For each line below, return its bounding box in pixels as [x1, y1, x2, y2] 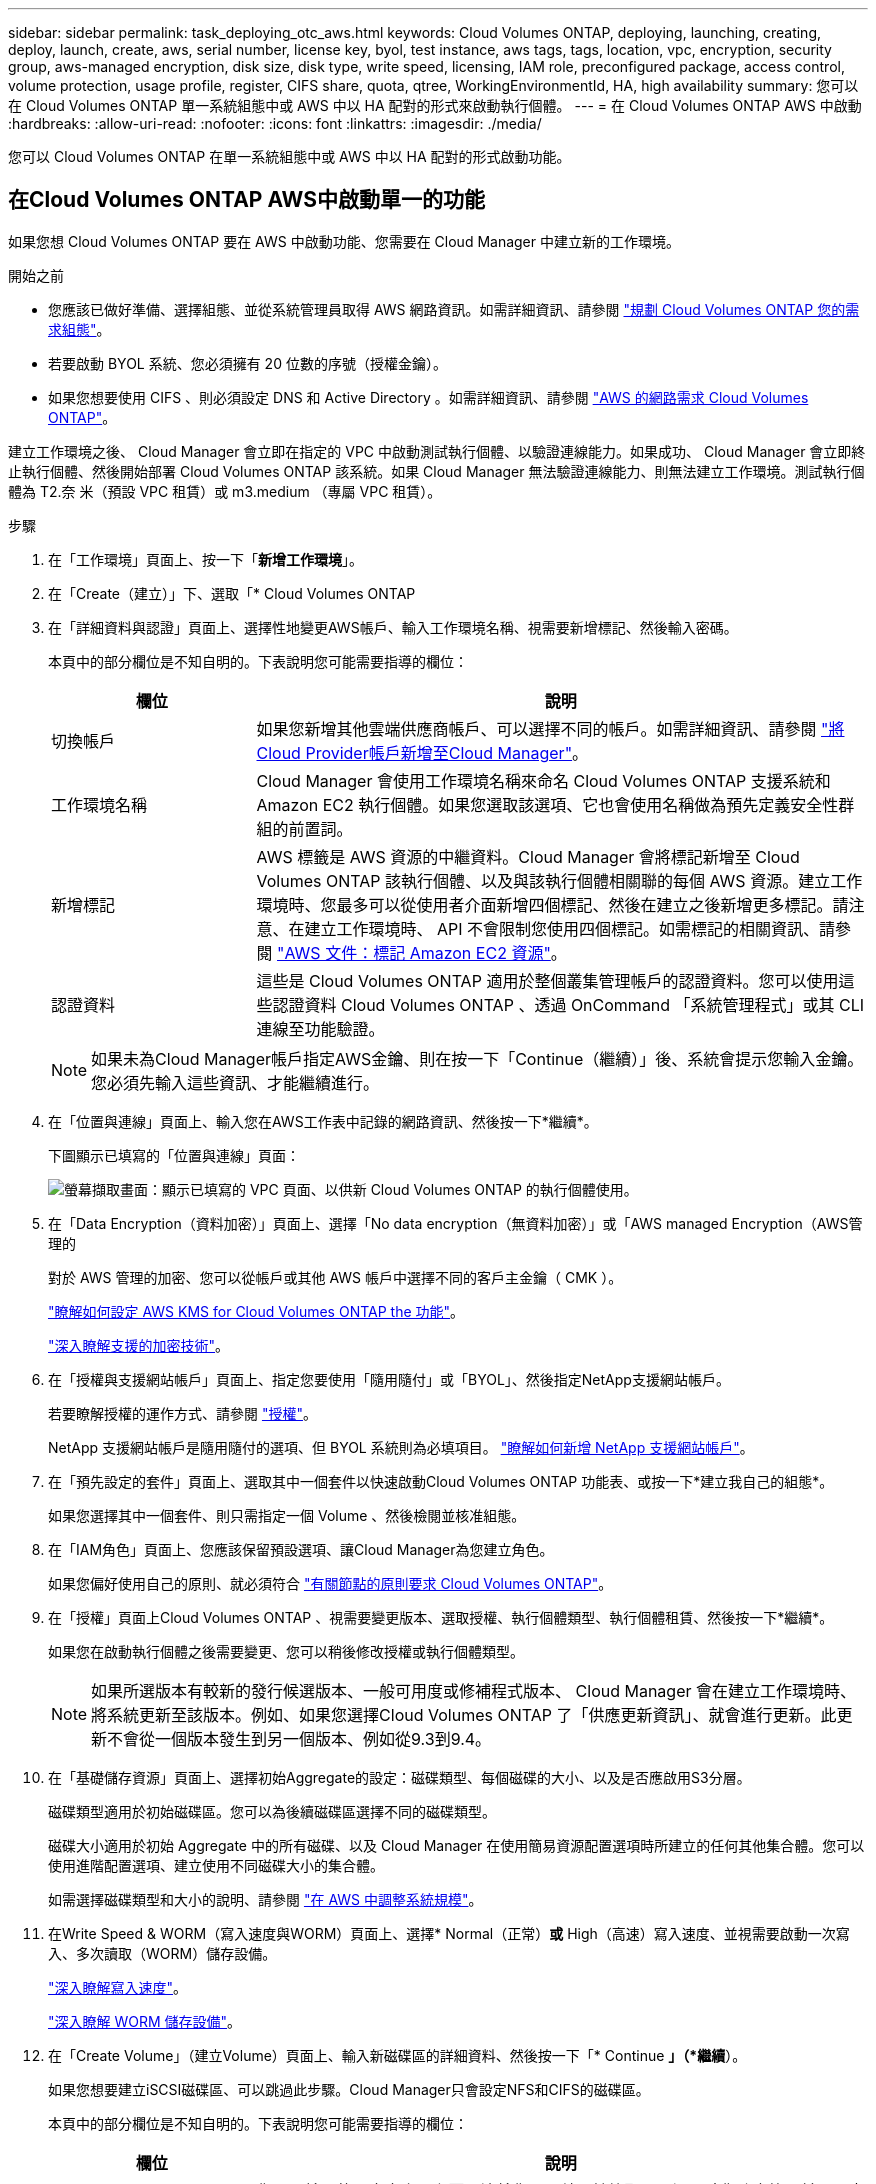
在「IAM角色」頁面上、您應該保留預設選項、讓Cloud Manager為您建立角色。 [48, 1540, 554, 1558]
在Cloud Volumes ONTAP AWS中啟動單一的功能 [8, 187, 486, 213]
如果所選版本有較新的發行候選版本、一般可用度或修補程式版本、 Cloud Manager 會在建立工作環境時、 [91, 1680, 857, 1701]
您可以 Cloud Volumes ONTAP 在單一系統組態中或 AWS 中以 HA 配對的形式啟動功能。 [8, 148, 571, 165]
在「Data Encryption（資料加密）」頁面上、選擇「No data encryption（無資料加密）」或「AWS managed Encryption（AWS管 [48, 1214, 863, 1232]
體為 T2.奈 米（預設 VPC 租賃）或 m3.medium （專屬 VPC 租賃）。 [8, 482, 442, 500]
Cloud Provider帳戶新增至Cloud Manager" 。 [256, 742, 589, 763]
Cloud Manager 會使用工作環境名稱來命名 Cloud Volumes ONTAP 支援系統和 [256, 770, 831, 791]
